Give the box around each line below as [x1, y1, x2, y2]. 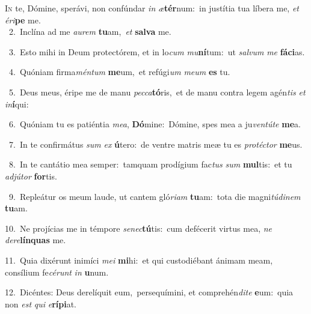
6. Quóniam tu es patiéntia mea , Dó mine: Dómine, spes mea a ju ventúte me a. [8, 118, 301, 130]
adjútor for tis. [5, 169, 57, 182]
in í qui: [5, 97, 29, 110]
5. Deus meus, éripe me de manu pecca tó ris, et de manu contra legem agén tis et [8, 85, 306, 98]
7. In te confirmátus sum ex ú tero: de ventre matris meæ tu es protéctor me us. [8, 137, 303, 150]
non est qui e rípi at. [5, 297, 76, 310]
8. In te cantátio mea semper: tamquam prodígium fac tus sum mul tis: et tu [8, 158, 292, 171]
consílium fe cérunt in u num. [5, 265, 109, 278]
